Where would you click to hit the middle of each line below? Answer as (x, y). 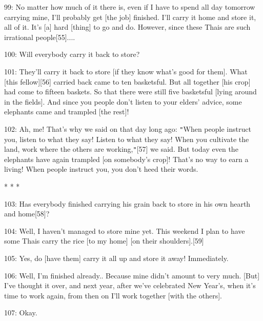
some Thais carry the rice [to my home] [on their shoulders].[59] (104, 241)
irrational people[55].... (40, 37)
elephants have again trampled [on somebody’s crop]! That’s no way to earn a (126, 159)
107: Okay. (21, 313)
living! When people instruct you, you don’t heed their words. (101, 169)
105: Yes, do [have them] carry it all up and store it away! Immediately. (116, 258)
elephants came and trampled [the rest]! (67, 112)
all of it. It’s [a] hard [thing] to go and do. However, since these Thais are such (127, 27)
